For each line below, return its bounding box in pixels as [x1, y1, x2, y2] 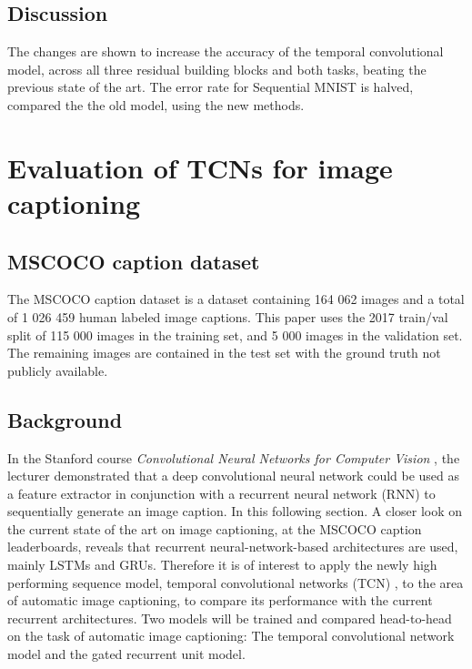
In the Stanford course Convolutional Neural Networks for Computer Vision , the [7, 448, 460, 467]
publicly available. [7, 360, 108, 380]
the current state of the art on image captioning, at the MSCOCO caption [7, 519, 422, 538]
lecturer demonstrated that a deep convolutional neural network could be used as [7, 466, 460, 485]
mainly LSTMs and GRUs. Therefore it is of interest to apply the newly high [7, 555, 437, 574]
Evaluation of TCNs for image [7, 148, 393, 186]
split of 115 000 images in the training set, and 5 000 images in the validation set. [7, 325, 463, 344]
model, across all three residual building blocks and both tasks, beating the [7, 59, 427, 78]
